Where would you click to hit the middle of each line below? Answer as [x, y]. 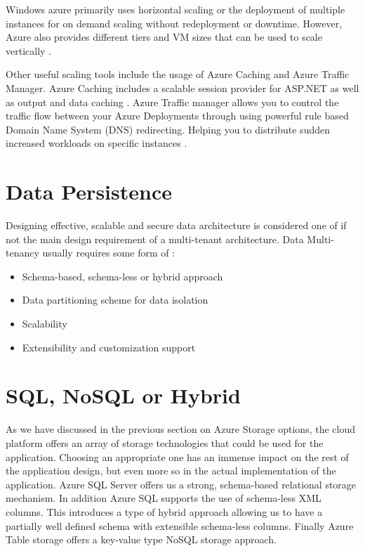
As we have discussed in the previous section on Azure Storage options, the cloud [181, 429]
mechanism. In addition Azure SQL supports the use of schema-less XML [164, 498]
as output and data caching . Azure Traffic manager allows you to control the [172, 102]
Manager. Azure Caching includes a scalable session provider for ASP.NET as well [182, 87]
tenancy [22, 253]
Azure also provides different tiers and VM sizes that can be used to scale [164, 37]
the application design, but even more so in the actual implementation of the [171, 471]
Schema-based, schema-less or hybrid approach [122, 276]
